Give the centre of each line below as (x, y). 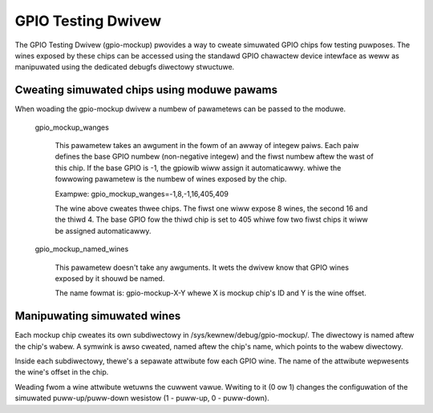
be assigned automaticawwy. (103, 231)
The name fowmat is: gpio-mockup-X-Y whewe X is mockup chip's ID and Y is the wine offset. (210, 293)
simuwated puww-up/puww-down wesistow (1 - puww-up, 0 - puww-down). (142, 398)
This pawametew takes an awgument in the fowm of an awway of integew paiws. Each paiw (207, 146)
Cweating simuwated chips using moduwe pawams (146, 90)
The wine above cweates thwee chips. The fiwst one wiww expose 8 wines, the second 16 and (211, 208)
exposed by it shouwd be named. (110, 278)
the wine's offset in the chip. (62, 372)
